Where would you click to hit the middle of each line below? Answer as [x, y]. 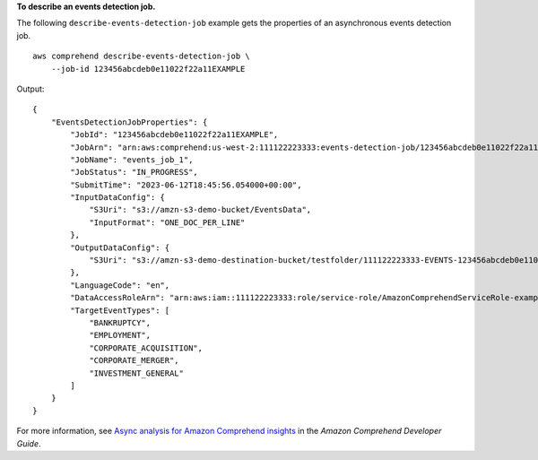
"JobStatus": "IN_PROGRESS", [134, 172]
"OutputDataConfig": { [120, 247]
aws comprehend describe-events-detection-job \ [141, 56]
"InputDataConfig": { [118, 198]
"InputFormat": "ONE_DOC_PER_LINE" [167, 222]
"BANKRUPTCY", [120, 322]
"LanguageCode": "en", [120, 285]
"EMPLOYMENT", [120, 335]
